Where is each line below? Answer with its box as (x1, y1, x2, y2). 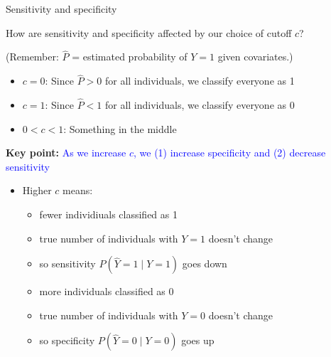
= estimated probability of (72, 49, 188, 64)
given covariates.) (217, 49, 293, 64)
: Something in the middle (63, 121, 177, 136)
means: (63, 183, 93, 198)
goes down (182, 256, 227, 271)
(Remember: (6, 49, 59, 64)
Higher (22, 183, 52, 198)
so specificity (39, 333, 95, 348)
